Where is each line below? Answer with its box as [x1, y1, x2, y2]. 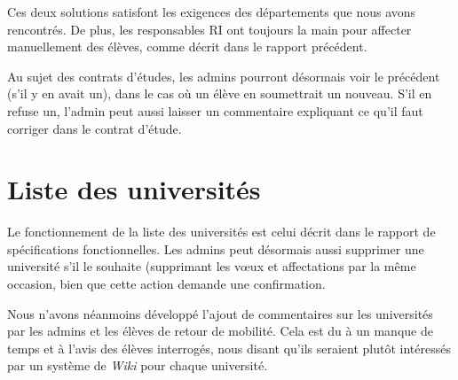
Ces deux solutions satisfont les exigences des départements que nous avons [7, 3, 416, 20]
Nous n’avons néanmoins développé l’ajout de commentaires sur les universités [7, 304, 433, 322]
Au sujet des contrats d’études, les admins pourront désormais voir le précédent [7, 66, 440, 85]
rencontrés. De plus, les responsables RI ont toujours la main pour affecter [7, 19, 412, 38]
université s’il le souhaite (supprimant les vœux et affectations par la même [7, 257, 416, 275]
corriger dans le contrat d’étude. [7, 119, 182, 137]
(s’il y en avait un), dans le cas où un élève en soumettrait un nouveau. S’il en [7, 84, 432, 103]
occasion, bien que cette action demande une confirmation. [7, 275, 326, 293]
